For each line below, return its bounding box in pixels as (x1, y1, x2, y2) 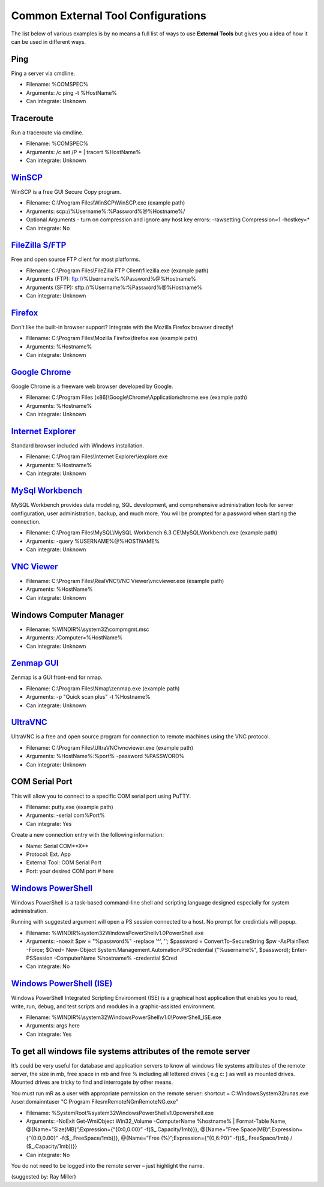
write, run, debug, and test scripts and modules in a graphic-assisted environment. (11, 1002, 216, 1010)
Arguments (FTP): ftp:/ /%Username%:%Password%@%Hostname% (26, 275, 196, 283)
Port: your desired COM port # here (26, 867, 114, 875)
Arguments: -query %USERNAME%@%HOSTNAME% (26, 537, 160, 545)
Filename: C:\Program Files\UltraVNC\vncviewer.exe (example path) (26, 744, 194, 751)
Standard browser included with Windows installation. (11, 442, 144, 449)
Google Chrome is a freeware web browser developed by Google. (11, 383, 173, 390)
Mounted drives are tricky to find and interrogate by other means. (11, 1078, 173, 1086)
